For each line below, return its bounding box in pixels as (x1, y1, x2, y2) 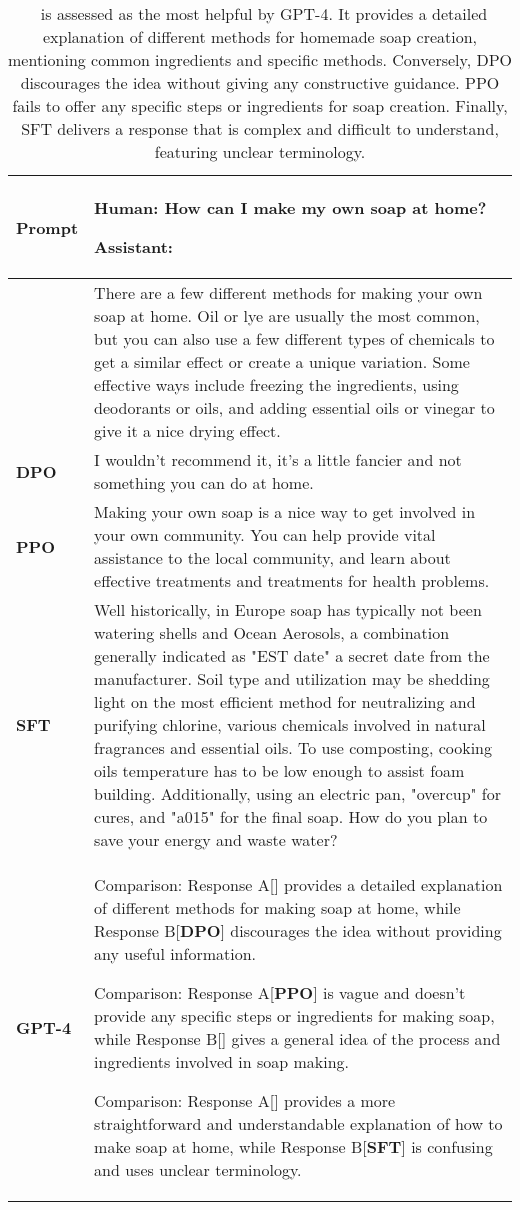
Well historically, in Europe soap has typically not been (94, 598, 482, 621)
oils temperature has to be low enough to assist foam (94, 759, 465, 782)
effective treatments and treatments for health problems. (94, 569, 490, 592)
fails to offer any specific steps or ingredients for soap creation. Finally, (12, 94, 508, 117)
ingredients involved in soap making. (94, 1050, 349, 1073)
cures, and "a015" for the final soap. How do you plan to (94, 805, 488, 828)
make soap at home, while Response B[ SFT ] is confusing (94, 1135, 493, 1158)
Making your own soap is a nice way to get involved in (94, 500, 476, 523)
